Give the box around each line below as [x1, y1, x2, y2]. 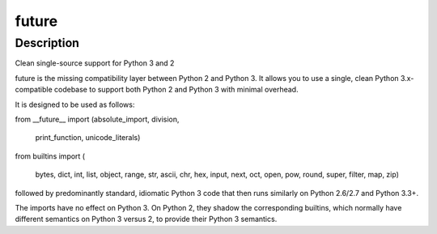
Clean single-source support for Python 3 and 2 [15, 58, 175, 68]
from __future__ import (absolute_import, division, [15, 114, 180, 124]
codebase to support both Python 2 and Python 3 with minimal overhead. [53, 85, 299, 95]
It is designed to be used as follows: [15, 100, 135, 109]
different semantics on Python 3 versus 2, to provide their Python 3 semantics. [15, 215, 278, 224]
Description [15, 36, 80, 50]
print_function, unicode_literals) [35, 133, 141, 143]
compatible [15, 85, 53, 95]
